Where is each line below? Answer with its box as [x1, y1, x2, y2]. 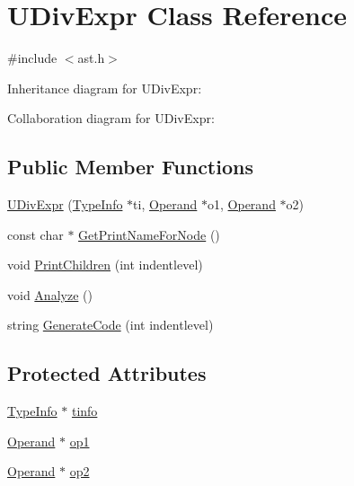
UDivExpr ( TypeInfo [7, 195, 123, 214]
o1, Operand [208, 195, 276, 214]
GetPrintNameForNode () [78, 225, 220, 243]
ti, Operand [133, 195, 198, 214]
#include [7, 49, 58, 67]
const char [7, 225, 64, 243]
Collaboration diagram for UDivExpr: [7, 109, 215, 128]
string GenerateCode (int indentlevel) [7, 315, 214, 334]
